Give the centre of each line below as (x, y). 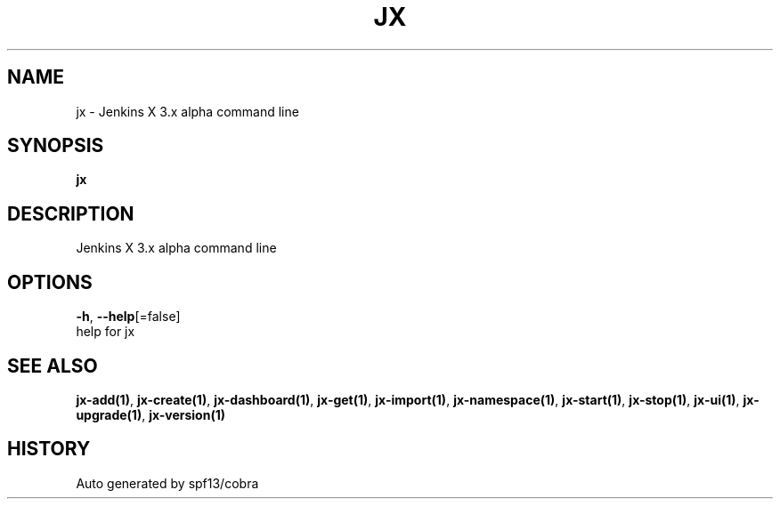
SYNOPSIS (56, 146)
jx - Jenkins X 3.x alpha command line (187, 111)
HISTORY (49, 449)
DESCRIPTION (71, 213)
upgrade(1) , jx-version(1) (151, 414)
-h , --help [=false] (128, 317)
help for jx (106, 332)
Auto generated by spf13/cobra (167, 483)
